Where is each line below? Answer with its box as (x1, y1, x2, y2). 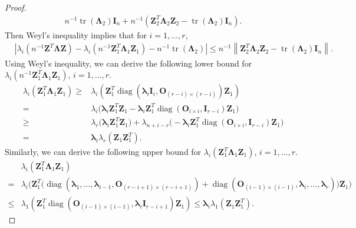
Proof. (5, 1, 27, 13)
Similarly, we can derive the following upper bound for (5, 146, 202, 158)
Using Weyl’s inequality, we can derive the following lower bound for (5, 57, 252, 69)
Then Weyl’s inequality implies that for (5, 28, 147, 41)
